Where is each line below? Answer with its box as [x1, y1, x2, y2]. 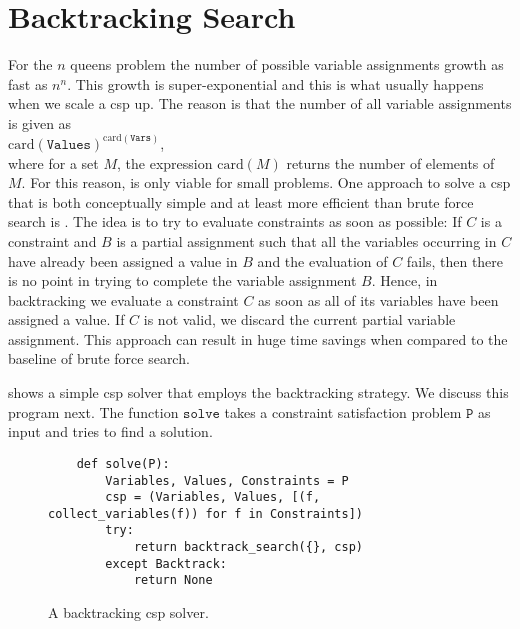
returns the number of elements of [286, 152, 495, 173]
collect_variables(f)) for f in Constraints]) [48, 506, 363, 521]
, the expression [117, 152, 213, 173]
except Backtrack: [105, 556, 227, 571]
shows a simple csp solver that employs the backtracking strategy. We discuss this [8, 382, 509, 403]
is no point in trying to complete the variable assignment [8, 270, 357, 291]
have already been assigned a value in [8, 250, 238, 271]
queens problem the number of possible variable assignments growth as [70, 54, 504, 75]
